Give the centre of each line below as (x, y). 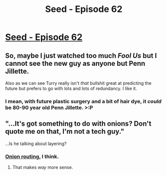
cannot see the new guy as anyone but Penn (75, 63)
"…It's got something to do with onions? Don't (78, 124)
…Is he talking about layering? (36, 144)
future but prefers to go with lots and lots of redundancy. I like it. (71, 88)
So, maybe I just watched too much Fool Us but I (81, 56)
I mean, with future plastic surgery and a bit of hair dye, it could (83, 101)
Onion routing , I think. (32, 157)
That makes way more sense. (43, 168)
